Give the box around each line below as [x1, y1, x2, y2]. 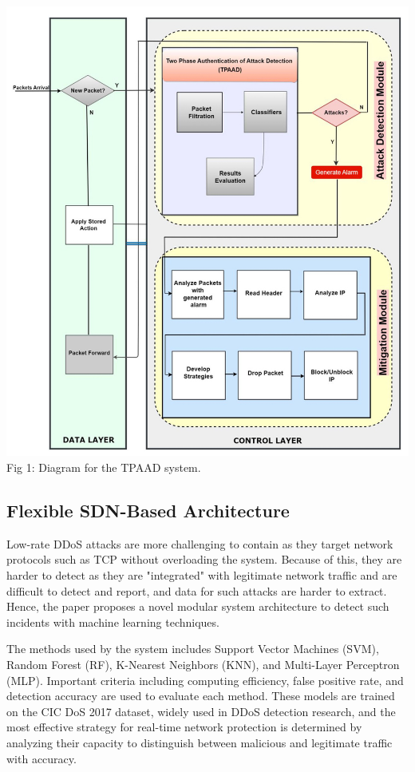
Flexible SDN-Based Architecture [6, 498, 290, 522]
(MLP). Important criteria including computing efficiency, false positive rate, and [6, 671, 404, 688]
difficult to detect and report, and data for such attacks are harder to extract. [6, 582, 387, 599]
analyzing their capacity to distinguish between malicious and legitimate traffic [6, 734, 393, 750]
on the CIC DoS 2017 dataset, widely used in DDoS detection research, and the [6, 703, 396, 719]
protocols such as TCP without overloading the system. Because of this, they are [6, 551, 402, 568]
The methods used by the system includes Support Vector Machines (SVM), [6, 640, 379, 657]
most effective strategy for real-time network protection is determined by [6, 719, 362, 735]
